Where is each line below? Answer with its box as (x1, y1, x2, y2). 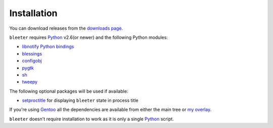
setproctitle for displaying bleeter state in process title (22, 97, 139, 103)
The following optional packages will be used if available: (9, 88, 128, 94)
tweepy (22, 79, 38, 85)
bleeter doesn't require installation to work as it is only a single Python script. (9, 116, 174, 122)
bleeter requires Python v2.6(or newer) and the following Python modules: (9, 34, 168, 40)
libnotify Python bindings (22, 43, 74, 50)
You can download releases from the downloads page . (9, 25, 123, 31)
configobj (22, 58, 42, 64)
